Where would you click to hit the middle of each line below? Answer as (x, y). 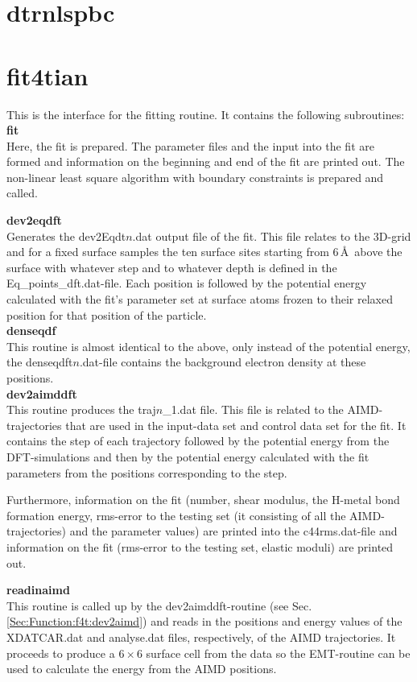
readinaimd (38, 590)
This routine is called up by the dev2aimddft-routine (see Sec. (159, 605)
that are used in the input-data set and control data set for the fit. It (236, 425)
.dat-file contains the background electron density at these (223, 362)
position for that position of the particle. (107, 314)
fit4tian (47, 75)
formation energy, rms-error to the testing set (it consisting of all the (176, 515)
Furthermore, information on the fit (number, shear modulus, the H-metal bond (203, 500)
